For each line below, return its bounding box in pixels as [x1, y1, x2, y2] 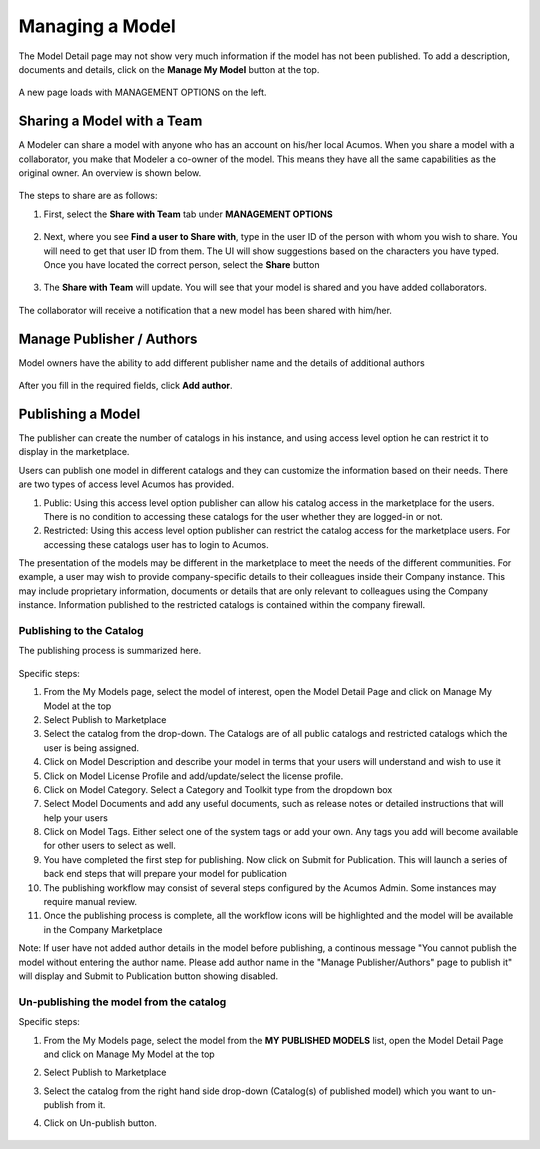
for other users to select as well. [43, 840, 177, 852]
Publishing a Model [18, 405, 141, 422]
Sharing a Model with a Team [18, 113, 203, 130]
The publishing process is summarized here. [18, 645, 202, 657]
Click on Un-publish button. [43, 1117, 157, 1129]
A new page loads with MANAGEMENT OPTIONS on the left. [18, 86, 267, 99]
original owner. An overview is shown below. [18, 167, 202, 179]
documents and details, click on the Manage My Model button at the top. [18, 63, 320, 75]
